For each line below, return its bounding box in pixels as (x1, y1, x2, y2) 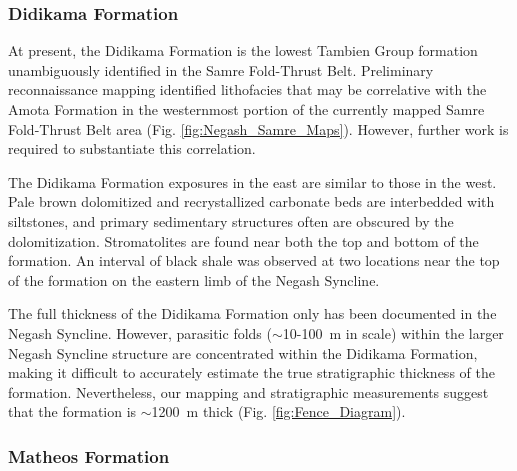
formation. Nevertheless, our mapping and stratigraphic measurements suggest (8, 381, 489, 402)
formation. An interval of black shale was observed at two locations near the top (8, 250, 500, 271)
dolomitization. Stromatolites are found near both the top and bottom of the (8, 230, 479, 251)
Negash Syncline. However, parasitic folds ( (8, 322, 272, 343)
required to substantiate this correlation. (8, 138, 256, 159)
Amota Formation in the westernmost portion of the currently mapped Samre (8, 99, 485, 119)
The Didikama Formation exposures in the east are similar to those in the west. (8, 171, 497, 192)
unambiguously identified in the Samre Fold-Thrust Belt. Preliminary (8, 59, 434, 80)
